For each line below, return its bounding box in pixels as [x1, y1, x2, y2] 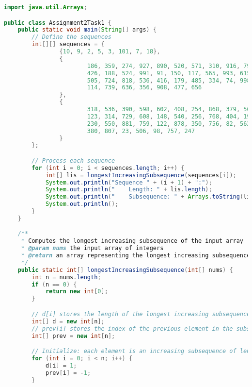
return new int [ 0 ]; [45, 288, 108, 295]
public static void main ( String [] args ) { [17, 26, 157, 34]
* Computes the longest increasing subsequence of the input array [21, 237, 243, 245]
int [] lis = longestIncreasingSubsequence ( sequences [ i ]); [45, 171, 236, 179]
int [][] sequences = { [31, 41, 105, 48]
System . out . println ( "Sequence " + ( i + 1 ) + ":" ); [45, 179, 212, 186]
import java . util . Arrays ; [4, 4, 87, 11]
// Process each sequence [31, 157, 115, 164]
